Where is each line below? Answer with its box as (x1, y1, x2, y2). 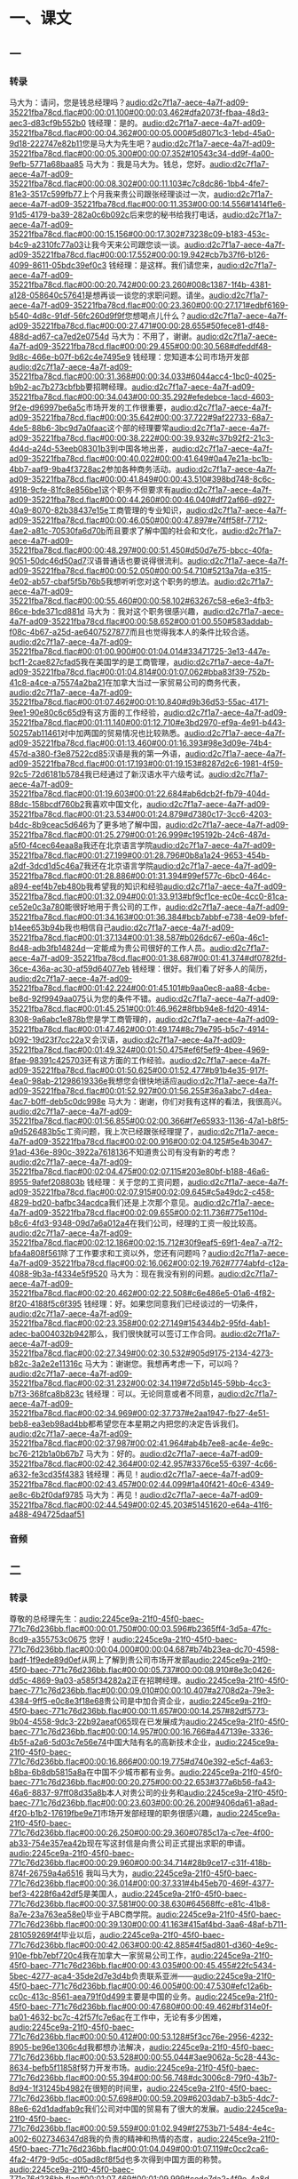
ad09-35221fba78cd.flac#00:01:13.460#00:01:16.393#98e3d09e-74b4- (9, 737, 272, 748)
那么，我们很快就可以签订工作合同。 (88, 1328, 222, 1339)
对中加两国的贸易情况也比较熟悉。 (60, 727, 185, 738)
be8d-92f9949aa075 (9, 993, 87, 1004)
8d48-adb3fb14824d (9, 942, 86, 953)
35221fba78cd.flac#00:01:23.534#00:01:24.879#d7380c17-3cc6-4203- (9, 808, 272, 819)
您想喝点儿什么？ (124, 310, 188, 321)
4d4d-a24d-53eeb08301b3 (9, 443, 111, 453)
